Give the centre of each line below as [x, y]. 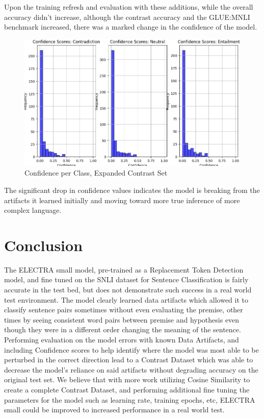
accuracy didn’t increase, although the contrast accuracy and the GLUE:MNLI [127, 17]
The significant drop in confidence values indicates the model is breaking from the [132, 190]
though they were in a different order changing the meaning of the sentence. [123, 329]
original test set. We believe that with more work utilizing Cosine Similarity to [127, 379]
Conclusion [44, 245]
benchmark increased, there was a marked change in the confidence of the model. [131, 27]
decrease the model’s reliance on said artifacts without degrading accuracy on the [131, 369]
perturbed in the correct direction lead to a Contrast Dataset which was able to [129, 360]
